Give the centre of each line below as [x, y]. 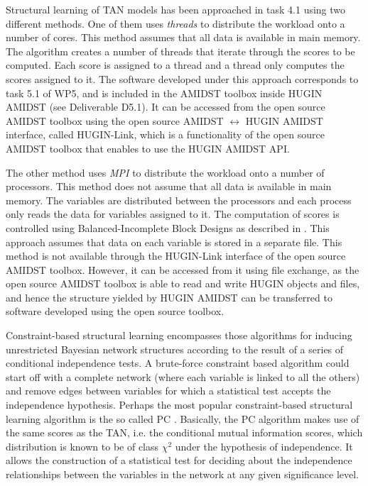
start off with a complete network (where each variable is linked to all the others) [183, 376]
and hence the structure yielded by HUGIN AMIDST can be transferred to [169, 297]
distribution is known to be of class [82, 446]
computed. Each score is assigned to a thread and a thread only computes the [175, 65]
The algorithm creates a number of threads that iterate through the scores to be [180, 51]
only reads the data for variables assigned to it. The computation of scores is [173, 214]
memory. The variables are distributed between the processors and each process [179, 200]
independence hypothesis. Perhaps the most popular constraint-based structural [179, 405]
